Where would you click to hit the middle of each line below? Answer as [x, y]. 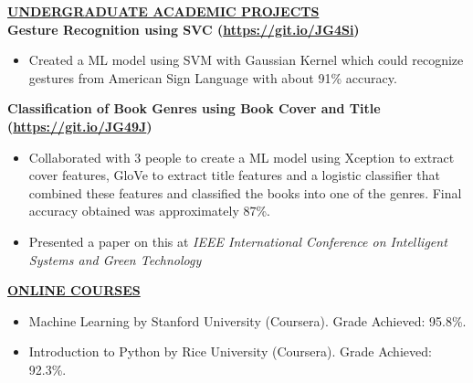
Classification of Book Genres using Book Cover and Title [194, 108]
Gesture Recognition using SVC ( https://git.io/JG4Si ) [184, 29]
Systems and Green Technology [115, 259]
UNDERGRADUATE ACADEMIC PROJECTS [163, 11]
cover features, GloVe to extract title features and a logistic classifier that [234, 175]
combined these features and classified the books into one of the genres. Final [245, 192]
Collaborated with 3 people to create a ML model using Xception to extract [242, 157]
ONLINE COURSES [74, 290]
